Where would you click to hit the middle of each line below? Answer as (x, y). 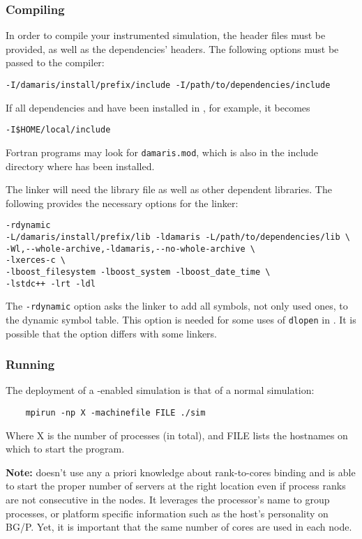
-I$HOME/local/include (58, 130)
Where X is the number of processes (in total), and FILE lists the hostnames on (177, 435)
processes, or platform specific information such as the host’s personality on (167, 513)
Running (30, 364)
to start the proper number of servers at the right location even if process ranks (176, 486)
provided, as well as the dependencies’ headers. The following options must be (172, 48)
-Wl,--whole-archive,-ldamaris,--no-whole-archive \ (130, 249)
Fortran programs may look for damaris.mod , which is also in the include (162, 152)
